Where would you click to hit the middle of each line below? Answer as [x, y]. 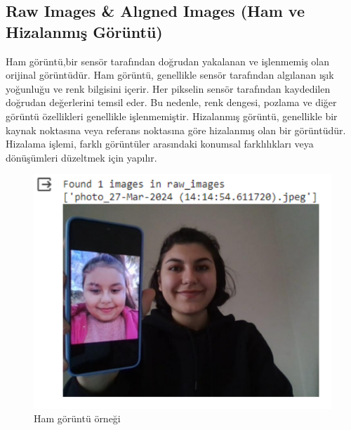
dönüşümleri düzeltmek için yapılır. [81, 157]
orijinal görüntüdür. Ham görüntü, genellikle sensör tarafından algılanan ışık [170, 75]
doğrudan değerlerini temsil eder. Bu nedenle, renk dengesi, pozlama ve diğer [171, 102]
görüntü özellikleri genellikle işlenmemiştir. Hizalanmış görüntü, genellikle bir [172, 116]
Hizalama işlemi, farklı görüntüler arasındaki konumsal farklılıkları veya [160, 144]
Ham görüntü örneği [77, 418]
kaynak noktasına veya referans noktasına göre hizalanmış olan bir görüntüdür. [176, 130]
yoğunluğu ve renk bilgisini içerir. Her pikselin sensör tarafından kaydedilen [168, 88]
